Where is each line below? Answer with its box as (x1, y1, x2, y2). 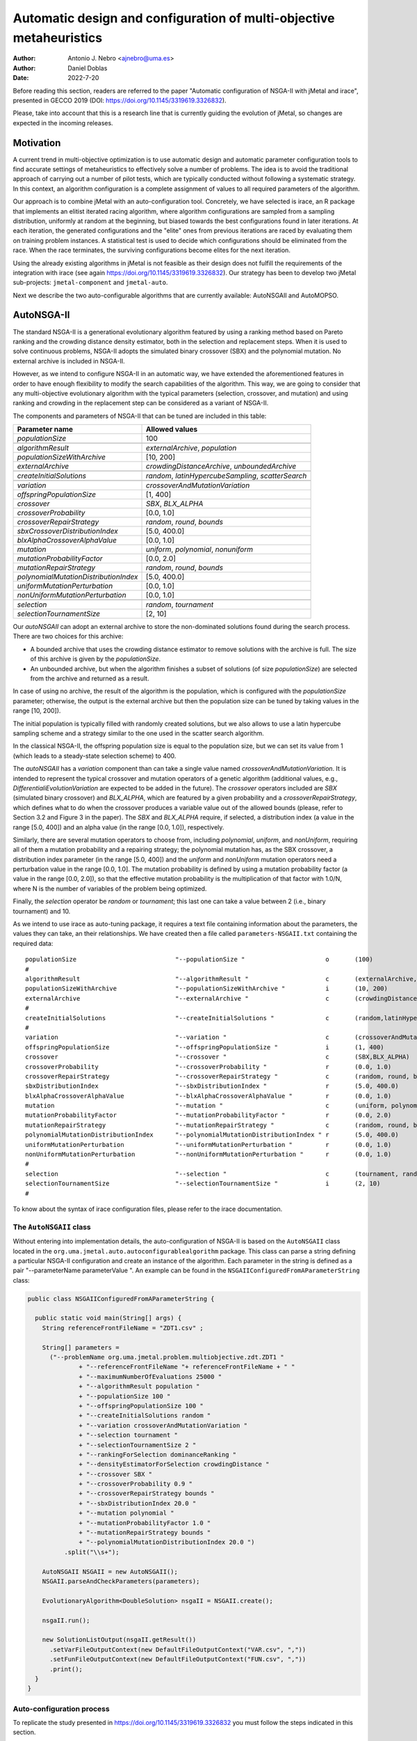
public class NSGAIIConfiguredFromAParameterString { (27, 1295, 215, 1302)
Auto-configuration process (13, 1703, 111, 1713)
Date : (13, 74, 29, 82)
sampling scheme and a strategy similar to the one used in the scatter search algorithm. (13, 729, 264, 737)
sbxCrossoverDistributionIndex (17, 526, 118, 536)
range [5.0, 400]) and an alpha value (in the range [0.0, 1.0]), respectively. (13, 822, 224, 832)
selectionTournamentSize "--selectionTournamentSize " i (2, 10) (25, 1180, 381, 1187)
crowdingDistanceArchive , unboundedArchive (146, 462, 297, 471)
